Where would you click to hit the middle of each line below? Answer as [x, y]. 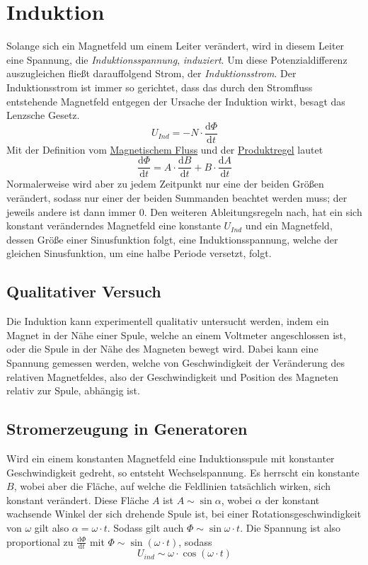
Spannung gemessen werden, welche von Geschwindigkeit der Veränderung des [176, 362]
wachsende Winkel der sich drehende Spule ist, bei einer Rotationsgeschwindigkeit [184, 514]
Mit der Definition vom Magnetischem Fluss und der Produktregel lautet [165, 149]
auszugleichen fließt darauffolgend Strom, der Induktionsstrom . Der [151, 73]
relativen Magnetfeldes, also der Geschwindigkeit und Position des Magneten [172, 376]
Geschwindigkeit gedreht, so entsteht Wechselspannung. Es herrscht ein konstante [183, 472]
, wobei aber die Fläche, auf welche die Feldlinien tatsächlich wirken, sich [172, 486]
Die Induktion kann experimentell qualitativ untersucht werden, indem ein [168, 321]
